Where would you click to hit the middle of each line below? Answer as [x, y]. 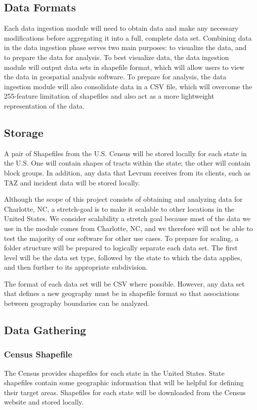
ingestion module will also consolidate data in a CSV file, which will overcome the [128, 86]
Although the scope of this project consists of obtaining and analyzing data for [123, 199]
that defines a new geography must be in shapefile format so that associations [122, 293]
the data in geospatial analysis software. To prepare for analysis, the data [115, 77]
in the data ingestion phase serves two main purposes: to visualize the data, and [125, 47]
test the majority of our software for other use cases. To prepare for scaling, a [121, 238]
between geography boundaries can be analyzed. [77, 303]
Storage [24, 132]
